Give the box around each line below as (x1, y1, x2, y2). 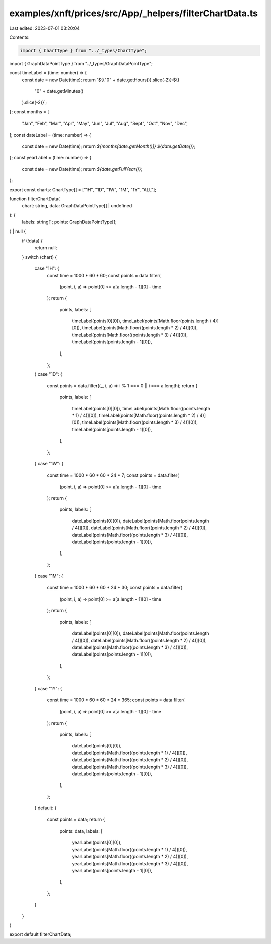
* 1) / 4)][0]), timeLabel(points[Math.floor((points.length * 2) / (72, 412, 199, 418)
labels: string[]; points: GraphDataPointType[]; (22, 219, 117, 225)
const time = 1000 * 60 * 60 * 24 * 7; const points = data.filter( (47, 472, 179, 478)
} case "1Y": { (34, 685, 62, 691)
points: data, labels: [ (59, 828, 103, 834)
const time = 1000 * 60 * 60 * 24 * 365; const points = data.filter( (47, 697, 185, 703)
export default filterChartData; (9, 931, 72, 937)
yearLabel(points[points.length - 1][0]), (72, 867, 153, 873)
